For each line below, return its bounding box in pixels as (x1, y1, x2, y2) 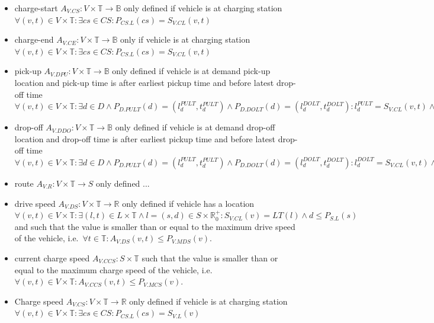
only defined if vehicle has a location (122, 197, 255, 209)
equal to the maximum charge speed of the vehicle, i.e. (14, 263, 213, 276)
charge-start (14, 2, 58, 14)
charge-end (14, 33, 54, 46)
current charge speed (14, 251, 90, 264)
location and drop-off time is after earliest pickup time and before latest (14, 132, 276, 145)
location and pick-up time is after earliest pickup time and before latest (14, 76, 274, 88)
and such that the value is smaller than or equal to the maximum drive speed (14, 220, 295, 232)
